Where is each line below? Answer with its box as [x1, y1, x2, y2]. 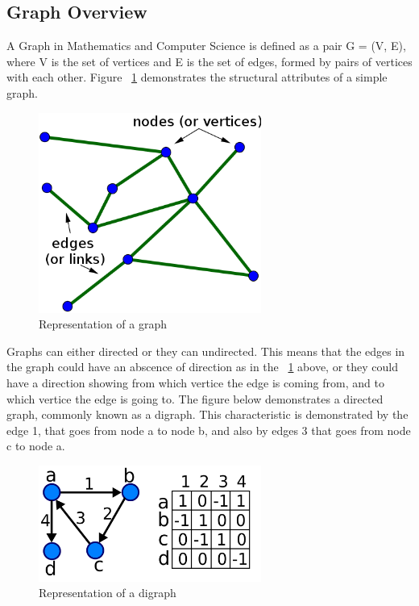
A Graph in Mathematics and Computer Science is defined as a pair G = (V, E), [6, 37, 406, 54]
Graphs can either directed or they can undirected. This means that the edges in [6, 342, 405, 359]
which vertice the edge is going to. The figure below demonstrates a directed [6, 390, 384, 407]
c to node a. [6, 437, 65, 454]
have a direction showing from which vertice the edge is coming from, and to [6, 374, 384, 391]
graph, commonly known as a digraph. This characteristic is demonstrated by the [6, 406, 409, 423]
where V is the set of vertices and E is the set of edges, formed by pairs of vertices [6, 52, 413, 69]
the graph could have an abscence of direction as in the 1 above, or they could [6, 358, 398, 375]
